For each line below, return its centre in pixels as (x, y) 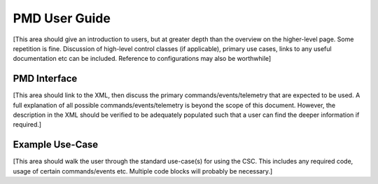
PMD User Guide (62, 18)
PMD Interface (45, 79)
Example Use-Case (56, 144)
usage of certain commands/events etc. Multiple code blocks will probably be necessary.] (143, 171)
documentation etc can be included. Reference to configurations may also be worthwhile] (142, 59)
